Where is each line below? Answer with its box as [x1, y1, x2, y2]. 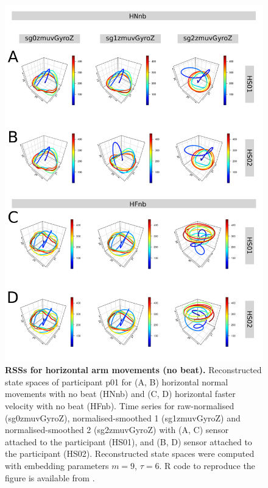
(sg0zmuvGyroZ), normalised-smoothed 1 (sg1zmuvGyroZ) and [5, 411, 241, 424]
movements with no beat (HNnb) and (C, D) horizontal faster [5, 387, 236, 400]
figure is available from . [5, 471, 95, 484]
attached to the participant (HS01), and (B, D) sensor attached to [5, 435, 252, 448]
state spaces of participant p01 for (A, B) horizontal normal [5, 375, 228, 388]
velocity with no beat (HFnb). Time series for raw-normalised [5, 399, 234, 412]
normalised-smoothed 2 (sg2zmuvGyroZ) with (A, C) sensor [5, 423, 229, 436]
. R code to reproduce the [159, 459, 255, 472]
